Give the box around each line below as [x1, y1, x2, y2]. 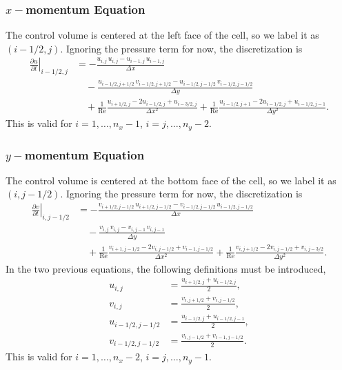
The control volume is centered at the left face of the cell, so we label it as [6, 28, 319, 42]
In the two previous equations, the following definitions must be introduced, [6, 261, 326, 275]
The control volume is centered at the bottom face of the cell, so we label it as [6, 173, 336, 187]
